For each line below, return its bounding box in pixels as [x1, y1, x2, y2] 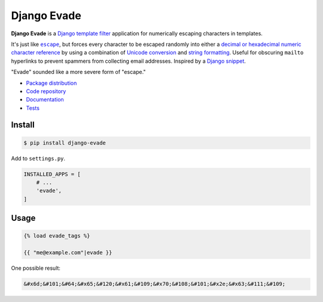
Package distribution [26, 79, 77, 87]
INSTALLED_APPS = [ [23, 171, 81, 177]
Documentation [26, 96, 64, 103]
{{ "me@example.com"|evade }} [23, 249, 112, 256]
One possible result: [11, 264, 61, 272]
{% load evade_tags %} [23, 233, 90, 239]
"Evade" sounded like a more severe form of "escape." [11, 69, 146, 76]
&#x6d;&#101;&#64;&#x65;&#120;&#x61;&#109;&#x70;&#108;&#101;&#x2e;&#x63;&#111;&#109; [23, 281, 286, 288]
